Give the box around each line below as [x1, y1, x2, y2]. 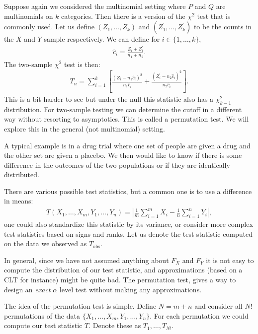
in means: [4, 196, 33, 206]
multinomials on [4, 10, 53, 21]
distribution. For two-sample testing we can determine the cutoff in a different [4, 104, 242, 114]
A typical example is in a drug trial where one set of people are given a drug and [4, 140, 251, 150]
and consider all [194, 301, 243, 311]
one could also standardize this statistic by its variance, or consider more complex [4, 219, 253, 229]
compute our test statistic [4, 320, 83, 331]
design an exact [4, 284, 51, 294]
